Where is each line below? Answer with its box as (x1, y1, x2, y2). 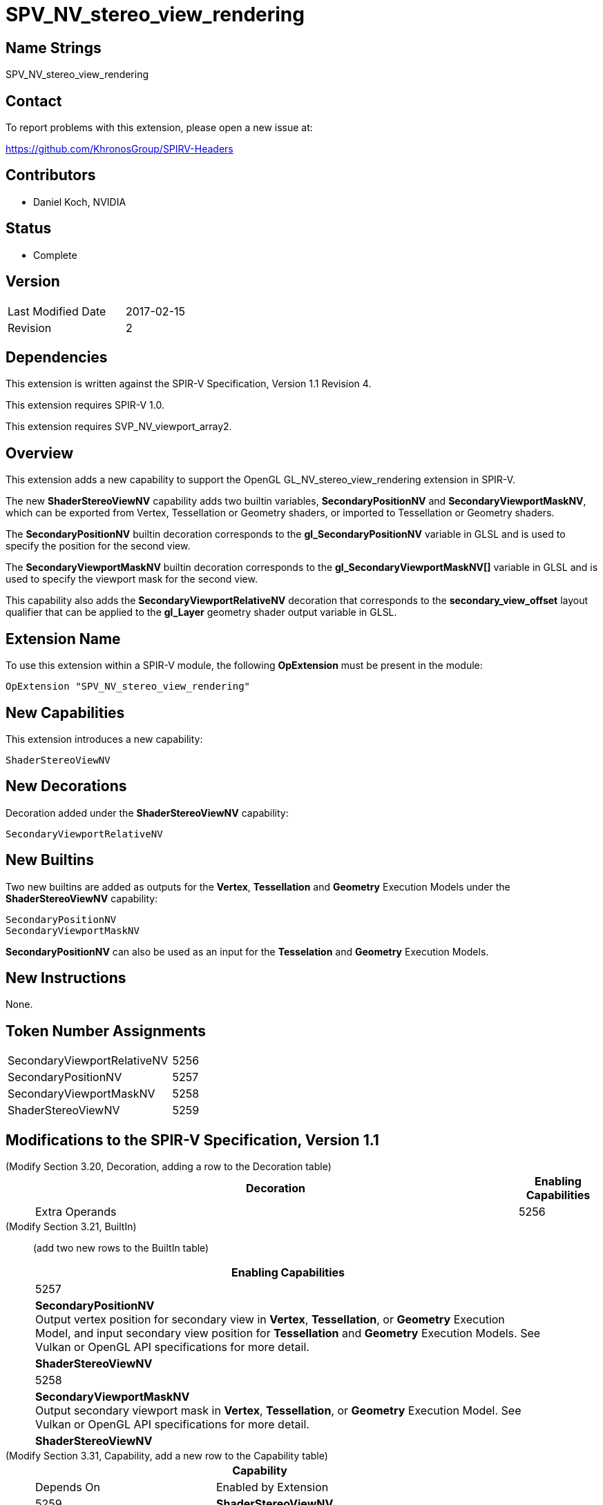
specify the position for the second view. (6, 540, 191, 552)
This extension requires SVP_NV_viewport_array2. (6, 420, 232, 433)
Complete (33, 249, 77, 261)
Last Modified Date (8, 304, 106, 318)
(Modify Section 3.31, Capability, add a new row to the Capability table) (6, 1450, 328, 1462)
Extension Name (6, 630, 121, 648)
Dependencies (6, 348, 108, 366)
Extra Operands (35, 1205, 117, 1219)
